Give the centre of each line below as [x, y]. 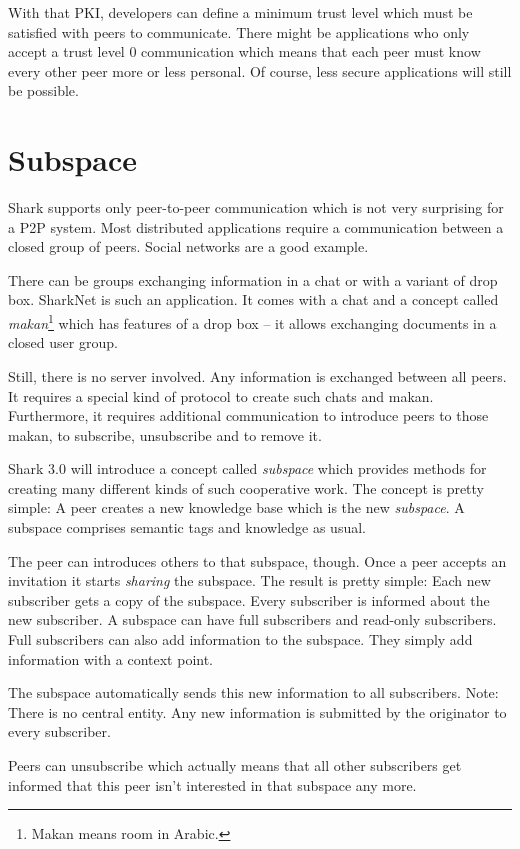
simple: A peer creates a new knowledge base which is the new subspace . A [236, 507]
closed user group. [63, 342]
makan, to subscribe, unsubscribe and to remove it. [165, 434]
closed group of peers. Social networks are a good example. [188, 246]
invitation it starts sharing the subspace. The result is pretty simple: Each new [249, 580]
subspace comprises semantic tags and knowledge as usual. [187, 527]
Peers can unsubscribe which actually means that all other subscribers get [235, 765]
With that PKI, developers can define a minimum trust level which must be [240, 12]
